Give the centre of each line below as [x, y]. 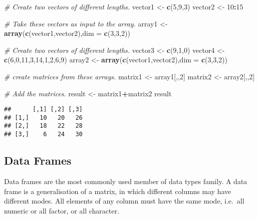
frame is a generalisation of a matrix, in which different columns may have [118, 191]
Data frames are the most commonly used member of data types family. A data [126, 181]
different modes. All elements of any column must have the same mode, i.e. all [124, 201]
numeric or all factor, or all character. [62, 210]
